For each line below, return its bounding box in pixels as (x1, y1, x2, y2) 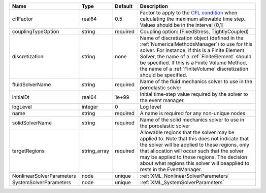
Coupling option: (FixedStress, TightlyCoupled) (139, 28, 249, 35)
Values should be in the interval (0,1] (139, 22, 224, 28)
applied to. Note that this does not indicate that (139, 135, 249, 142)
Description (139, 3, 168, 9)
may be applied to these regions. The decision (139, 154, 247, 160)
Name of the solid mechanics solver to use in (139, 116, 245, 123)
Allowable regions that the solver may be (139, 129, 235, 136)
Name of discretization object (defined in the (139, 35, 244, 41)
